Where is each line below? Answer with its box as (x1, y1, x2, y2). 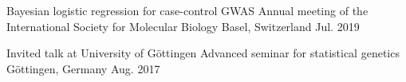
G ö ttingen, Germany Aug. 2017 (6, 60, 160, 76)
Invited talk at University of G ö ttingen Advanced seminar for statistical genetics (6, 45, 400, 61)
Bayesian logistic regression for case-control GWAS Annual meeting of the (6, 2, 369, 18)
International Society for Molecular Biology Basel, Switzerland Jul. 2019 (6, 18, 360, 34)
